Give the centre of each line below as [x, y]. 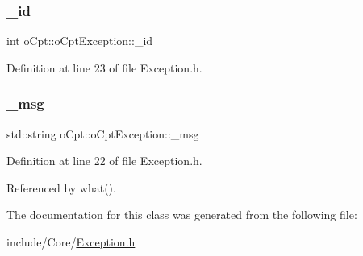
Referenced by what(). [61, 187]
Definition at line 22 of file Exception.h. [104, 161]
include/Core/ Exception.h [71, 242]
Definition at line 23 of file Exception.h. [104, 67]
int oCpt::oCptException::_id [80, 41]
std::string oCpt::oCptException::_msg [103, 133]
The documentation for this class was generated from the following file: [182, 215]
